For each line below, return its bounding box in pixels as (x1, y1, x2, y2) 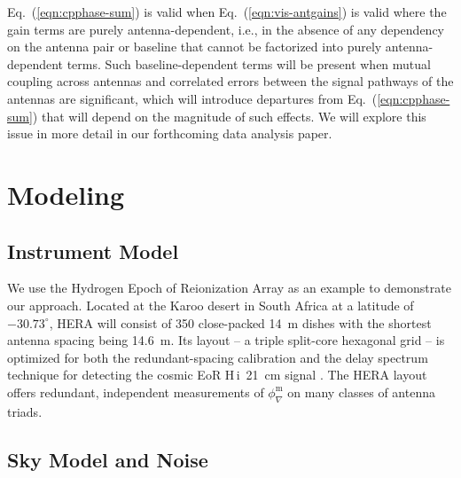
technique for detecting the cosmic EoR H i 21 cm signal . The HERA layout (7, 365, 427, 384)
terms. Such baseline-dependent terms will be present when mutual (66, 54, 431, 73)
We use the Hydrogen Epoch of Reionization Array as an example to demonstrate (7, 278, 451, 297)
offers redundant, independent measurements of (7, 382, 264, 401)
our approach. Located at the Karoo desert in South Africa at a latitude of (7, 295, 414, 314)
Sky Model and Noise (7, 445, 208, 473)
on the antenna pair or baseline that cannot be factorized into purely (7, 37, 382, 56)
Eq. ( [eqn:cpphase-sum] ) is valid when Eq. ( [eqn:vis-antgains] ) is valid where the (7, 3, 447, 20)
